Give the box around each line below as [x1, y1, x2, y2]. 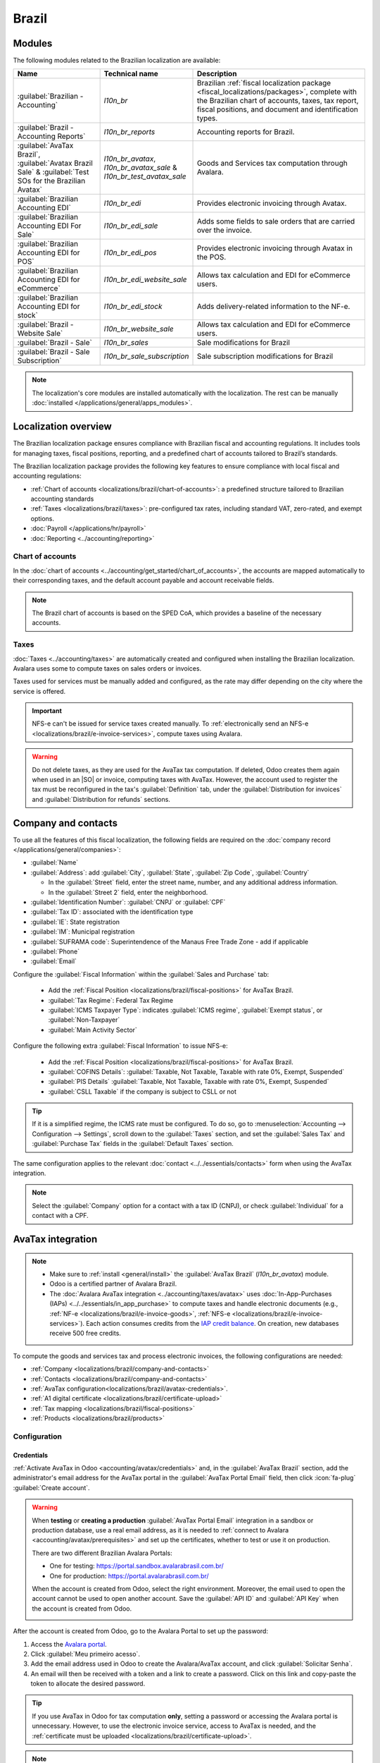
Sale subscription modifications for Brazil [196, 351, 334, 361]
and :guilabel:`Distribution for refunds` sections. [32, 795, 170, 803]
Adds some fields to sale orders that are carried [196, 216, 355, 226]
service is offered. [13, 687, 66, 695]
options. [30, 514, 55, 523]
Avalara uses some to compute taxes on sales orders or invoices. [13, 664, 202, 673]
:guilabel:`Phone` [30, 947, 80, 956]
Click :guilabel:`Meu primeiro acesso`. [30, 1649, 141, 1658]
